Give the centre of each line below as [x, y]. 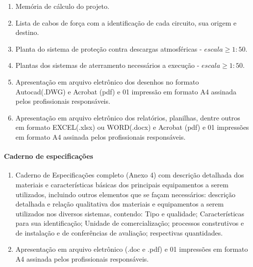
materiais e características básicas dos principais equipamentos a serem [122, 184]
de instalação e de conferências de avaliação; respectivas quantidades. [119, 232]
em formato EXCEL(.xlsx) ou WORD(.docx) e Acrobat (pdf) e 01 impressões [132, 127]
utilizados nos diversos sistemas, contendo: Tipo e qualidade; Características [130, 213]
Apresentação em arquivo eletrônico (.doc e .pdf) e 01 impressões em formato [132, 249]
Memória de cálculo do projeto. [62, 6]
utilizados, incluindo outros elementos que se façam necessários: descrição [126, 194]
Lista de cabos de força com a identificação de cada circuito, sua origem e [126, 22]
